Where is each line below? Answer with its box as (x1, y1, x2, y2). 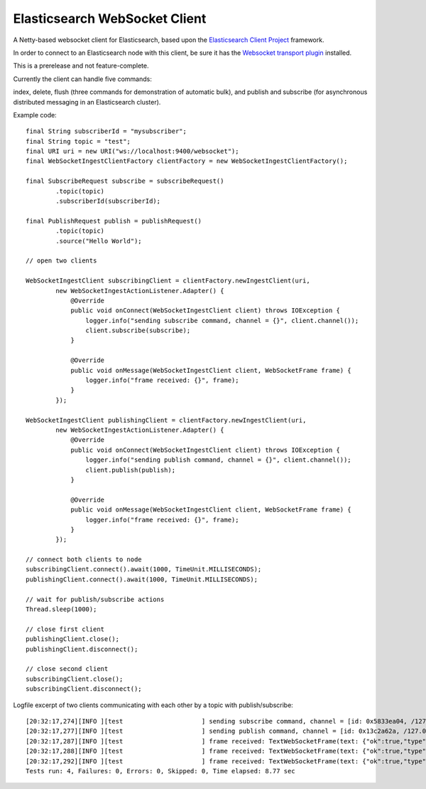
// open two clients (26, 257, 97, 265)
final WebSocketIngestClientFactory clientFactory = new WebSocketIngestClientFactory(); (26, 157, 348, 165)
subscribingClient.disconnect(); (26, 685, 142, 693)
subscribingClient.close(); (26, 674, 124, 683)
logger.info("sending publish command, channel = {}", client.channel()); (85, 456, 351, 464)
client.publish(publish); (85, 466, 176, 474)
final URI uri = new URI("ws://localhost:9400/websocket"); (26, 147, 239, 156)
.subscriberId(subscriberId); (55, 197, 161, 206)
